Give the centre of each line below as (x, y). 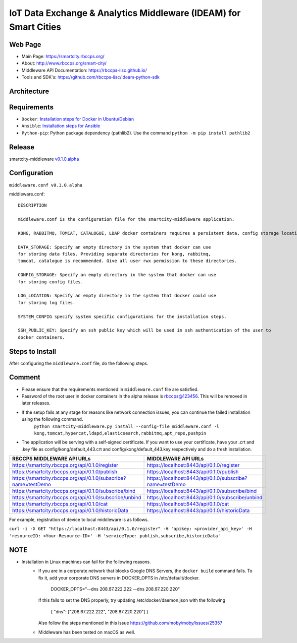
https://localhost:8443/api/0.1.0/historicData (198, 511)
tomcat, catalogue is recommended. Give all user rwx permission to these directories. (128, 261)
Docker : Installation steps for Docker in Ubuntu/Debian (78, 119)
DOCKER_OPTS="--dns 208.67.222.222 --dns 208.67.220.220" (115, 589)
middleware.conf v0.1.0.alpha (46, 185)
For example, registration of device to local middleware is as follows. (79, 520)
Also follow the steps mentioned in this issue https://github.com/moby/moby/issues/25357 (130, 623)
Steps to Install (33, 352)
